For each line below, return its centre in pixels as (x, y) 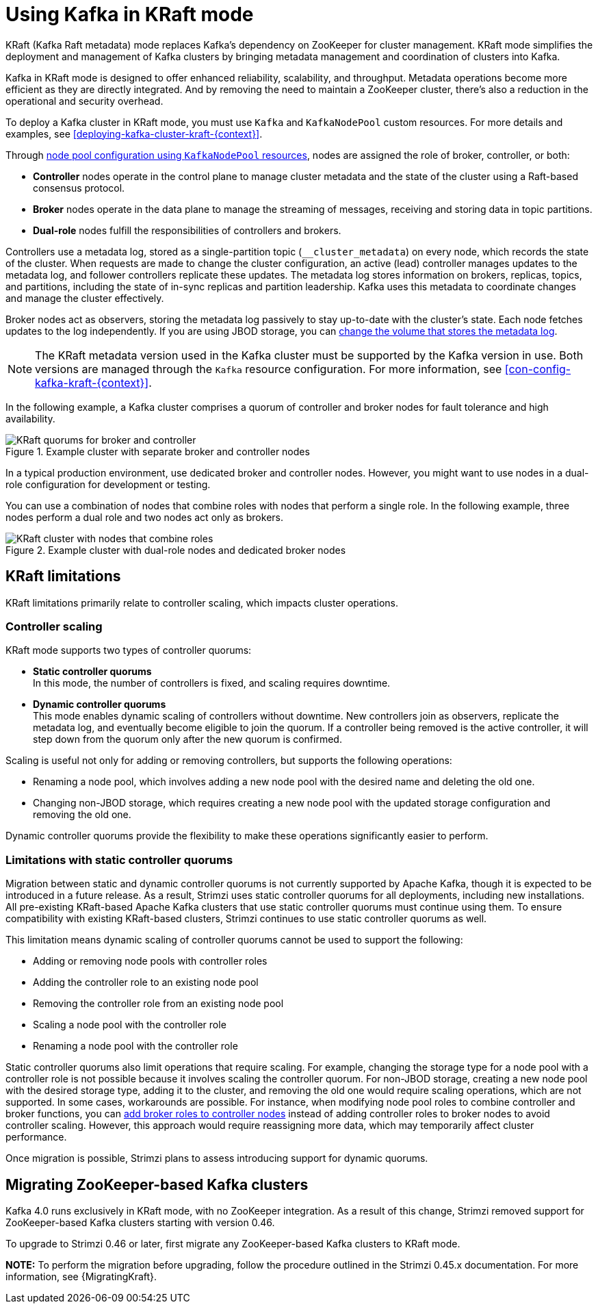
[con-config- (538, 369)
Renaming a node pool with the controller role (135, 1046)
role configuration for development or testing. (108, 484)
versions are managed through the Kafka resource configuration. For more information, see (269, 369)
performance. (36, 1137)
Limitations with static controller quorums (119, 860)
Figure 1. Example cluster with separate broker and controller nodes (158, 451)
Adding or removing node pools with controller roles (150, 961)
